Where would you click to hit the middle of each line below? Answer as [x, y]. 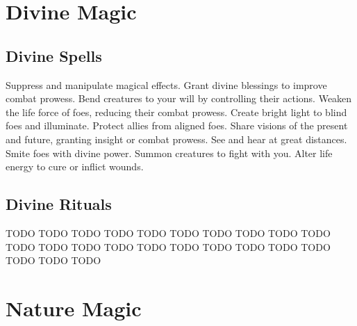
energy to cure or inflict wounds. [75, 166]
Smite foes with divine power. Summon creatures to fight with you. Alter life [169, 153]
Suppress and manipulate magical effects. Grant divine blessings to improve [166, 84]
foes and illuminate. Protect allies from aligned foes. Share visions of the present [177, 125]
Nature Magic [74, 308]
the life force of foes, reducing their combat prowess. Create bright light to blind [176, 112]
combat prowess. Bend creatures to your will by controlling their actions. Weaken [179, 98]
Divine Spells [54, 55]
